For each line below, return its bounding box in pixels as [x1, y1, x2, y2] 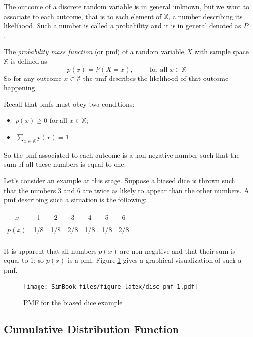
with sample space [194, 46, 249, 57]
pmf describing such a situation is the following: [4, 195, 147, 205]
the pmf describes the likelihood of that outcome [83, 73, 229, 83]
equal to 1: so [4, 255, 44, 265]
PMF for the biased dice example [23, 297, 123, 308]
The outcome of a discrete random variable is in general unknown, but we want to [4, 1, 250, 11]
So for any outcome [4, 73, 62, 83]
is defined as [11, 56, 47, 66]
